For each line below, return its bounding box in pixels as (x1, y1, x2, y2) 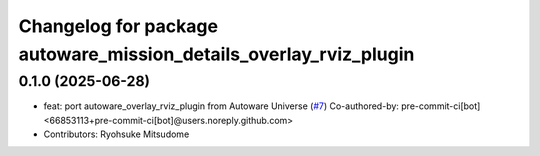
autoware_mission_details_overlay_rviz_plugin (18, 43, 415, 65)
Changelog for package (18, 15, 219, 37)
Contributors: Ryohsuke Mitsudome (43, 128, 190, 140)
